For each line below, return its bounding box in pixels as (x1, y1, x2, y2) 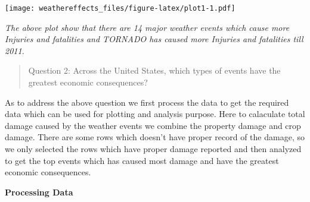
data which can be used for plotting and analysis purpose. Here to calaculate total (5, 108, 305, 120)
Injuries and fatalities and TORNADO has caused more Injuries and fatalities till (5, 33, 303, 45)
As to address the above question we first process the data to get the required (5, 96, 289, 108)
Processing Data (5, 185, 73, 198)
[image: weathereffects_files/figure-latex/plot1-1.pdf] (5, 4, 235, 12)
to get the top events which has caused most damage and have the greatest (5, 154, 279, 166)
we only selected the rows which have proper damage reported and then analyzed (5, 143, 302, 154)
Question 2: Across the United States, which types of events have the (28, 64, 281, 77)
